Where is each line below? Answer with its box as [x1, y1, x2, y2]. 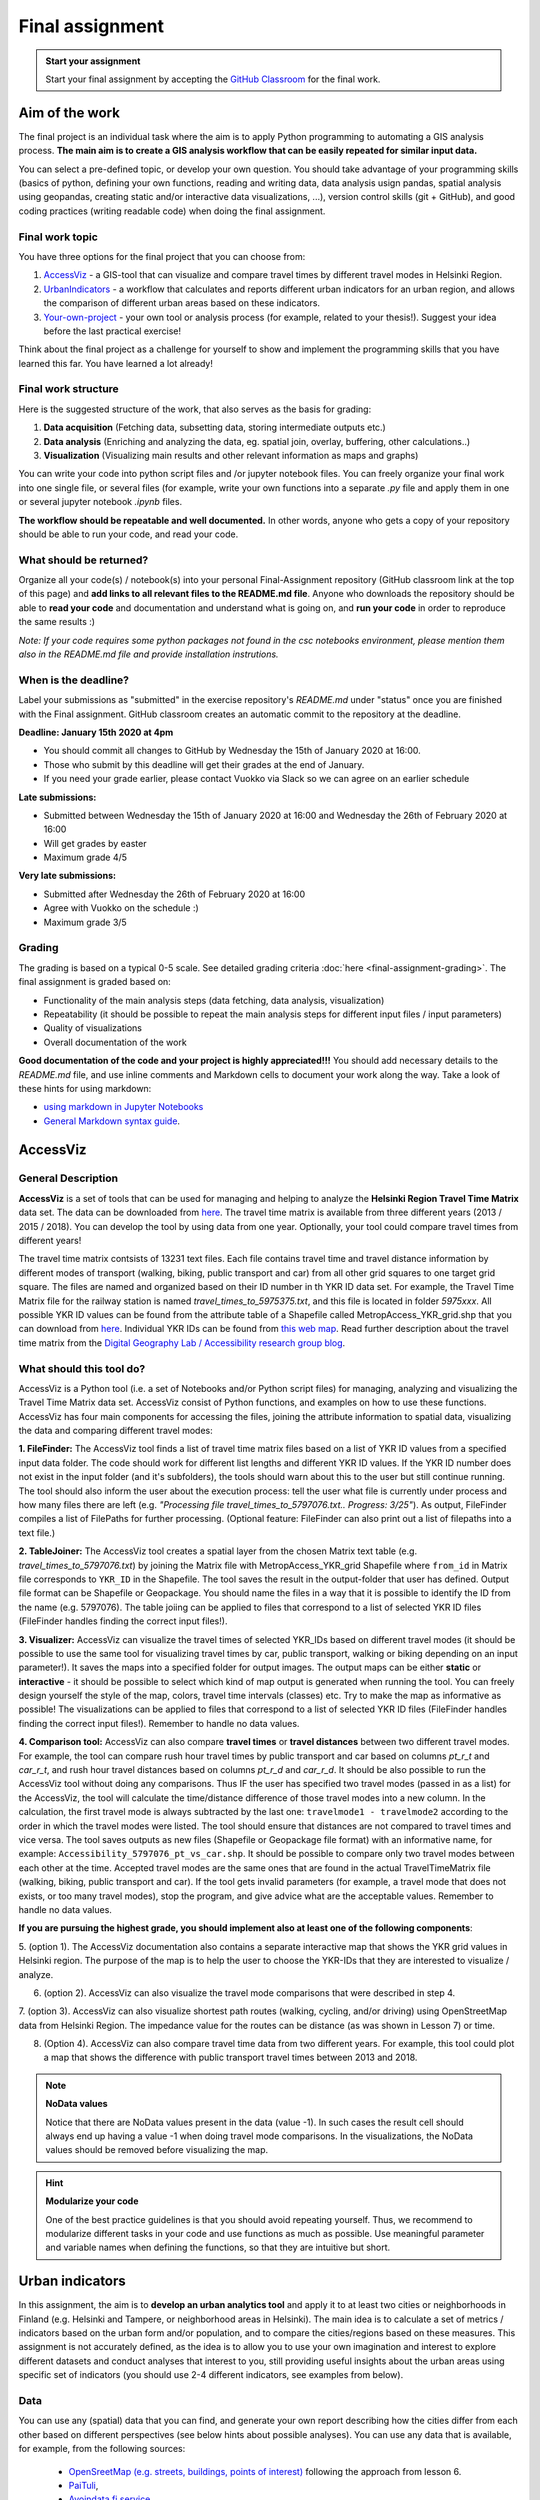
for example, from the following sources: [18, 2443, 186, 2455]
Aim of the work [18, 104, 120, 121]
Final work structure [18, 382, 119, 396]
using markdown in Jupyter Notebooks [43, 1101, 204, 1113]
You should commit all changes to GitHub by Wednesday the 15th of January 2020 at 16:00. [43, 745, 421, 757]
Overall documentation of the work [43, 1036, 187, 1048]
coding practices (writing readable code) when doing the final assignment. [18, 205, 326, 217]
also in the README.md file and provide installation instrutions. [18, 648, 279, 660]
